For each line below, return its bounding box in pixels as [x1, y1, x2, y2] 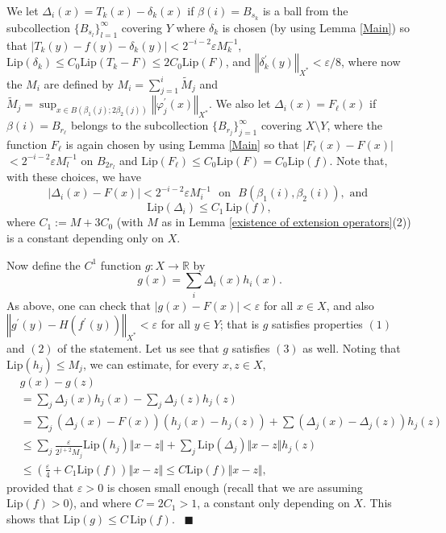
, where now [341, 53, 401, 70]
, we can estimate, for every [82, 355, 219, 372]
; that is [219, 316, 260, 333]
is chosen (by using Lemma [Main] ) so [222, 19, 410, 35]
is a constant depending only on [6, 229, 165, 246]
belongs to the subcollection [70, 117, 209, 134]
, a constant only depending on [197, 494, 350, 511]
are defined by [44, 75, 114, 92]
